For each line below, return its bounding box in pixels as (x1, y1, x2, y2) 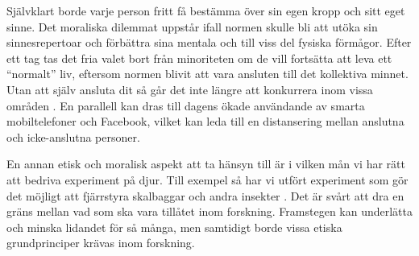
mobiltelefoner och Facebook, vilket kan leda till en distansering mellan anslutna (6, 113, 404, 130)
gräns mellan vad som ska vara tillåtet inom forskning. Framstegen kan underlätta (6, 203, 413, 220)
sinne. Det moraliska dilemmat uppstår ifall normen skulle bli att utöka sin (6, 18, 378, 35)
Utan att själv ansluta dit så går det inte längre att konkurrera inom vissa (6, 81, 373, 97)
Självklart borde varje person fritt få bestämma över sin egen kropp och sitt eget (6, 2, 405, 19)
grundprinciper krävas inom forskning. (6, 234, 195, 251)
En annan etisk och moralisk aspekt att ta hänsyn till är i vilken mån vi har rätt (6, 155, 405, 172)
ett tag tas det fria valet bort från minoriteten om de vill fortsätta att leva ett (6, 49, 392, 66)
